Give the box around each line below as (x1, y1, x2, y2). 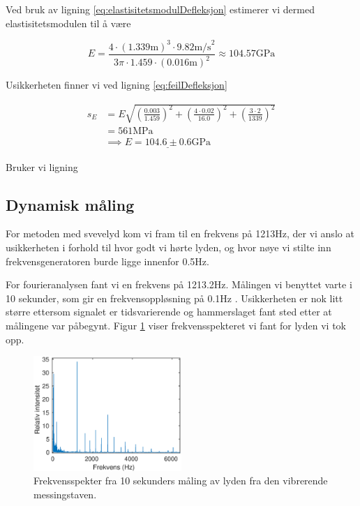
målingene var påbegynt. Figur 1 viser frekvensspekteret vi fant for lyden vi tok (6, 318, 346, 332)
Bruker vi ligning (6, 159, 78, 174)
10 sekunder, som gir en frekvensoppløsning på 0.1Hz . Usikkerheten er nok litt (6, 290, 343, 305)
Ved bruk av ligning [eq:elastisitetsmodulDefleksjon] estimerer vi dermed (6, 2, 315, 16)
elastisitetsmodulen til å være (6, 15, 131, 30)
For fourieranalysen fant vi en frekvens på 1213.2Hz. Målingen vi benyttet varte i (6, 277, 352, 292)
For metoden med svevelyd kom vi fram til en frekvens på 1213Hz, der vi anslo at (6, 226, 354, 241)
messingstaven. (33, 487, 97, 502)
